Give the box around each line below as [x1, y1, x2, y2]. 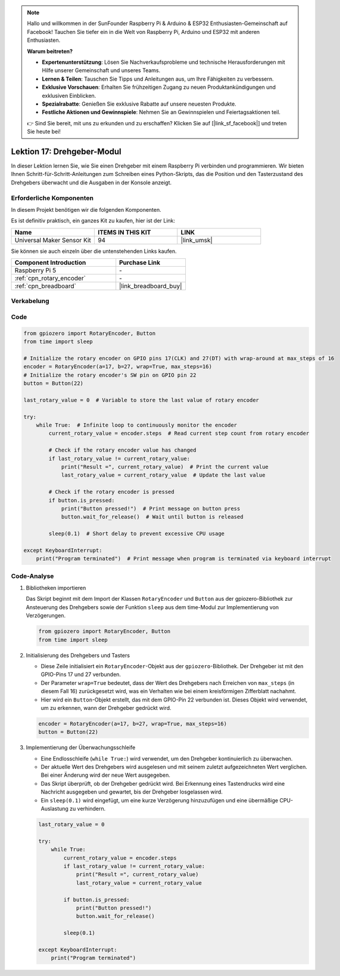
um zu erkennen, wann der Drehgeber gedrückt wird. [40, 704, 172, 711]
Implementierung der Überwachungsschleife [26, 744, 136, 751]
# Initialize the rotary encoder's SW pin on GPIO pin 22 [23, 372, 196, 378]
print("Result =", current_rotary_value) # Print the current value [61, 464, 269, 471]
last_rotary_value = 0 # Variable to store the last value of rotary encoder [23, 397, 259, 403]
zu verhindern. [69, 805, 106, 813]
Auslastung [40, 805, 68, 813]
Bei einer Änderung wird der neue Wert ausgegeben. [40, 771, 171, 779]
